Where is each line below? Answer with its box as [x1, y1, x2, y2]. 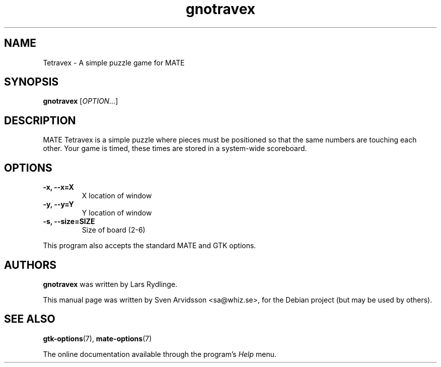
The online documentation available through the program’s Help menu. [43, 349, 277, 358]
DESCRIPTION [4, 114, 76, 127]
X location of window [82, 191, 152, 200]
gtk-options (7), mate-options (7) [43, 334, 152, 343]
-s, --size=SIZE [43, 217, 95, 226]
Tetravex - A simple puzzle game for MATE [43, 58, 185, 67]
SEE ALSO [4, 313, 55, 326]
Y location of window [82, 208, 152, 217]
